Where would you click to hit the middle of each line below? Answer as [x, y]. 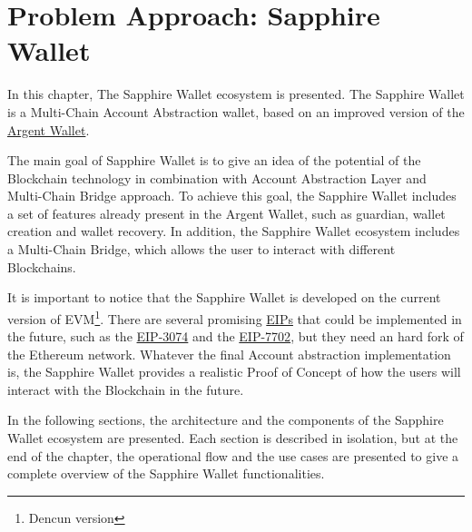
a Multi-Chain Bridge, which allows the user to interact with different [202, 249]
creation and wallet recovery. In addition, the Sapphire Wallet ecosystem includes [234, 231]
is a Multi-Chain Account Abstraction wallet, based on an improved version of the [236, 111]
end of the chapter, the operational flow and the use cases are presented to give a [233, 455]
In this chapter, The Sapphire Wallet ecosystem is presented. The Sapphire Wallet [236, 94]
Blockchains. [42, 266]
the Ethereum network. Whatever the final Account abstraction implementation [229, 354]
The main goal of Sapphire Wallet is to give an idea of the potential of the [214, 160]
